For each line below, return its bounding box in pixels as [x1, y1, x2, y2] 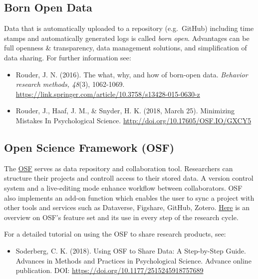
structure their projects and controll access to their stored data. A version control [4, 173, 254, 183]
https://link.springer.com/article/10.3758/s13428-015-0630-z [15, 88, 200, 99]
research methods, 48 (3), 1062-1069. [15, 79, 125, 89]
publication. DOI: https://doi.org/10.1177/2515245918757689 [15, 265, 204, 276]
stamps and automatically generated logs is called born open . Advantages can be [4, 32, 250, 43]
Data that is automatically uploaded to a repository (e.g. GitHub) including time [4, 23, 254, 33]
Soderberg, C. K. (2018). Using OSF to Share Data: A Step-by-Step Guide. [15, 245, 246, 256]
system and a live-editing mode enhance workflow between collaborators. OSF [4, 182, 243, 193]
